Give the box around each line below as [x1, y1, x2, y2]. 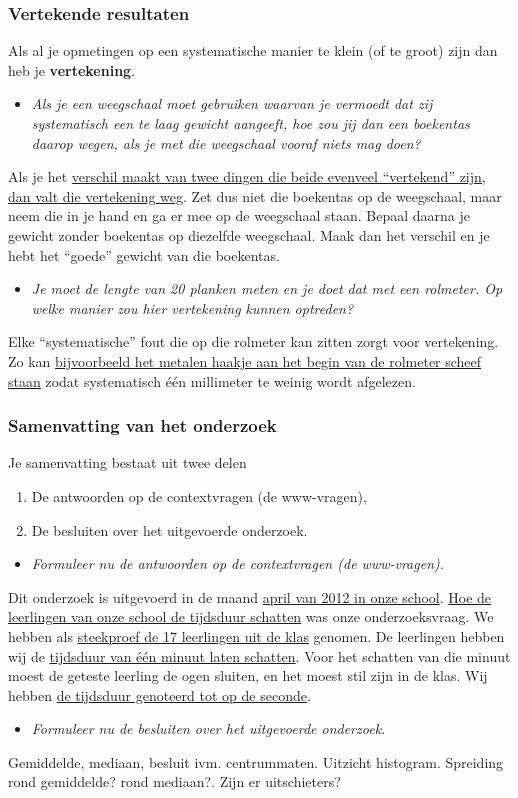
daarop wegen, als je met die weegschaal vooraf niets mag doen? [31, 132, 421, 153]
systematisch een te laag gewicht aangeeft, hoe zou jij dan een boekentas [31, 113, 470, 133]
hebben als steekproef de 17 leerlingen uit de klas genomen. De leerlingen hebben [8, 625, 505, 646]
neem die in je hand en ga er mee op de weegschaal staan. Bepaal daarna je [8, 205, 470, 226]
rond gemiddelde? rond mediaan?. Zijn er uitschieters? [8, 771, 341, 792]
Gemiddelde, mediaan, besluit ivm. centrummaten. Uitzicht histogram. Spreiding [8, 751, 504, 772]
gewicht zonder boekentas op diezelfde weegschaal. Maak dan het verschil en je [8, 224, 490, 245]
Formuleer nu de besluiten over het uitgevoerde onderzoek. [31, 718, 386, 739]
